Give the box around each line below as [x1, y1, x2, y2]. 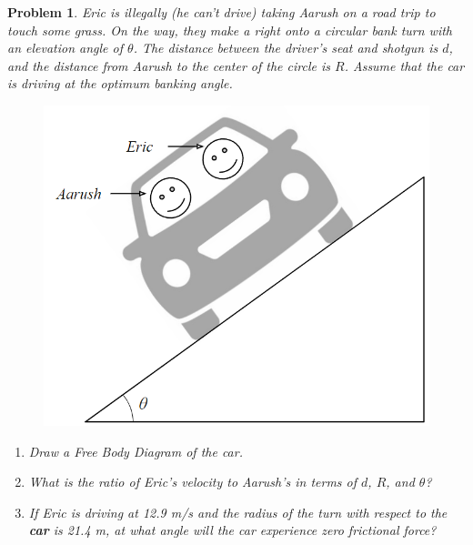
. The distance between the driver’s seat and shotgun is [133, 38, 438, 57]
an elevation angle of [7, 38, 124, 57]
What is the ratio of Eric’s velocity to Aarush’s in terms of [28, 472, 357, 491]
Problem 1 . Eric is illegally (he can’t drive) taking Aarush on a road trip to [7, 3, 436, 21]
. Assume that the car [344, 56, 465, 75]
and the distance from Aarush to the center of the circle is [7, 56, 330, 75]
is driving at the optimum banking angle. [7, 74, 233, 93]
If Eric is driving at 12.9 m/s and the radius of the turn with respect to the [28, 502, 448, 521]
